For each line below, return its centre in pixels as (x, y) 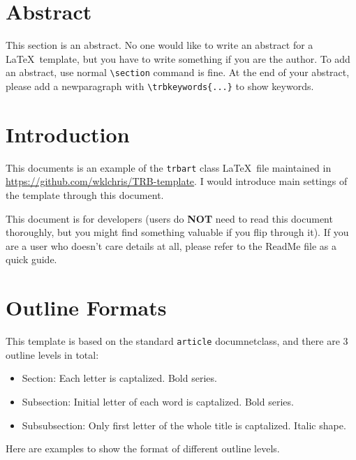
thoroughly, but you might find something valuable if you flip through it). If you (177, 232)
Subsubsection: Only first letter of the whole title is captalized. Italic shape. (184, 425)
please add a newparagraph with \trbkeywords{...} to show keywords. (160, 86)
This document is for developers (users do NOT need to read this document (169, 218)
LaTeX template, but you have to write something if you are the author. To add (178, 58)
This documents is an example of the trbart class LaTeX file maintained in (169, 167)
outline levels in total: (52, 354)
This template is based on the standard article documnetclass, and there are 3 (177, 341)
